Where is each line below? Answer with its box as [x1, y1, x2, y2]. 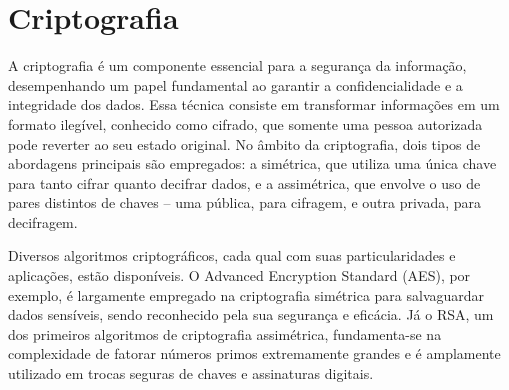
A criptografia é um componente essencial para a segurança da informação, [8, 55, 467, 76]
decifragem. [8, 211, 78, 232]
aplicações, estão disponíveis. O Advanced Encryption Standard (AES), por [8, 265, 471, 286]
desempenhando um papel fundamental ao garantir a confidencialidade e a [8, 74, 463, 95]
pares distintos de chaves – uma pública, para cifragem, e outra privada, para [8, 192, 482, 213]
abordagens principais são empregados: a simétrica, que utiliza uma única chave [8, 153, 497, 174]
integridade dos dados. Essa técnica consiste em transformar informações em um [8, 94, 500, 115]
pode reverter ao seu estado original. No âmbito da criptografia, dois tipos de [8, 133, 481, 154]
